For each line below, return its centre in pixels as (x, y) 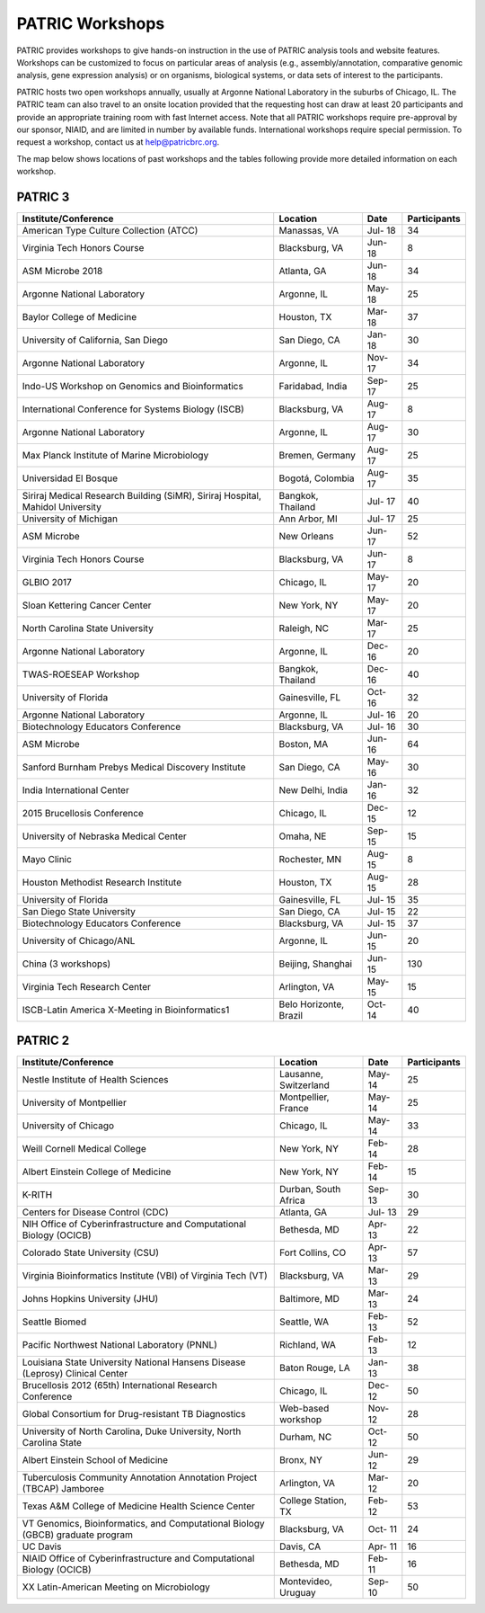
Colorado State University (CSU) (91, 1252)
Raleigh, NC (304, 628)
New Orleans (306, 536)
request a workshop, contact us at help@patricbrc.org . (118, 142)
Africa (292, 1200)
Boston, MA (304, 744)
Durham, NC (306, 1437)
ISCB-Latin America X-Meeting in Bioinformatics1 (126, 1010)
